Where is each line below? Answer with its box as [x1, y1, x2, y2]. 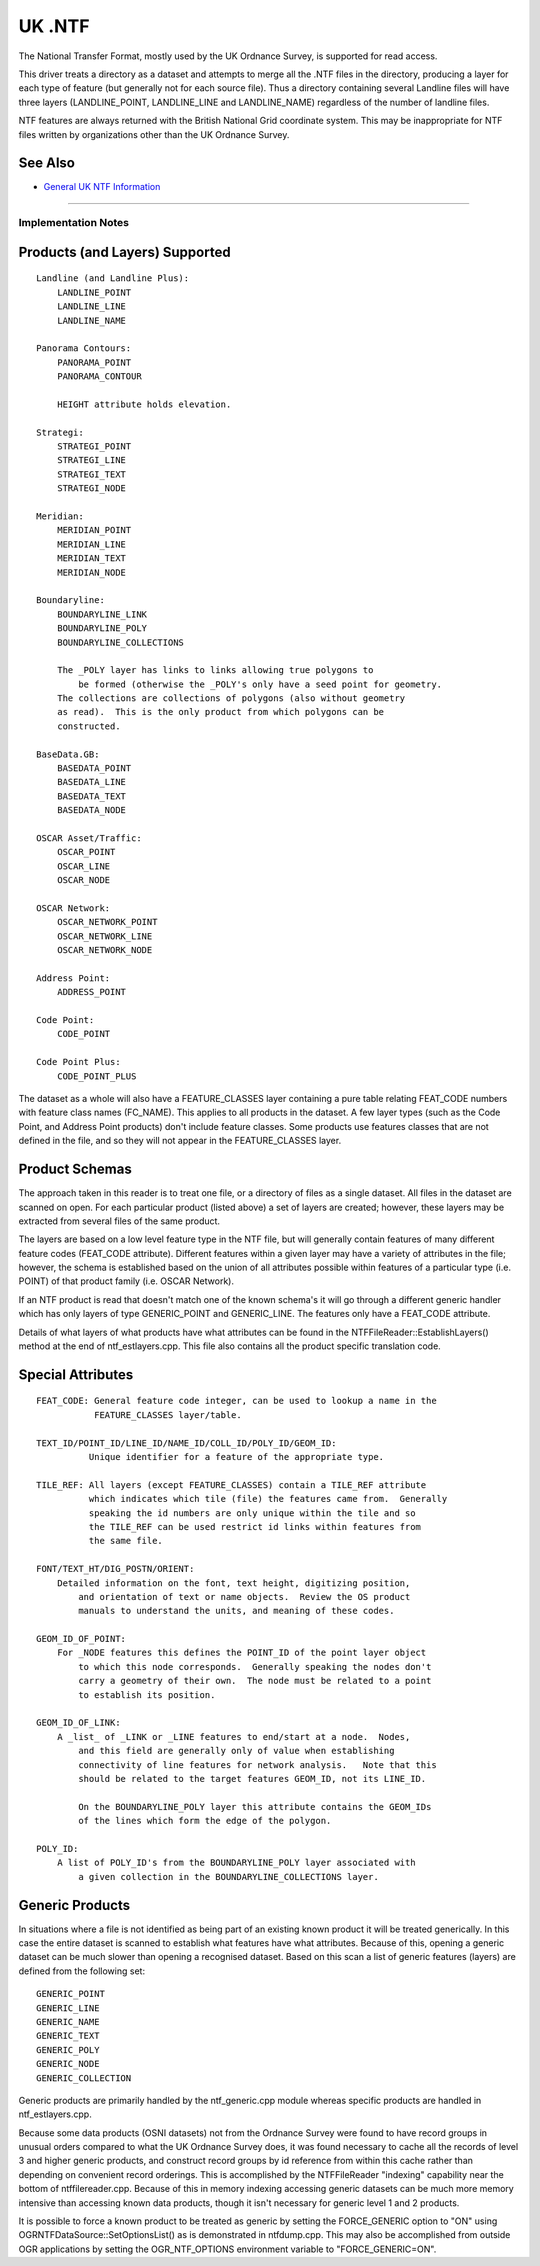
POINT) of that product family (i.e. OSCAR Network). [18, 1275, 235, 1287]
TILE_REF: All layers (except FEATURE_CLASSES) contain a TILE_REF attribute [36, 1479, 427, 1490]
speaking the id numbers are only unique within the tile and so [88, 1507, 416, 1519]
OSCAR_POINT [56, 846, 116, 858]
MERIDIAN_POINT [56, 525, 132, 536]
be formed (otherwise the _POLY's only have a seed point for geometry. [78, 678, 443, 690]
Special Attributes [18, 1366, 134, 1383]
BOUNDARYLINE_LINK [56, 608, 148, 620]
